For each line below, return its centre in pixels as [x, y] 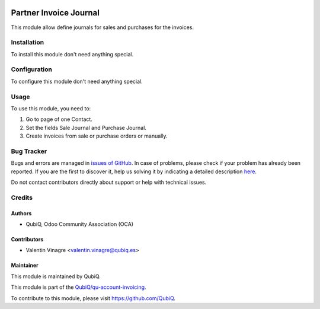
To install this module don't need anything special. [72, 54]
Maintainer [25, 265]
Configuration [32, 69]
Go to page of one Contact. [59, 119]
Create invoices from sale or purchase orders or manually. [97, 136]
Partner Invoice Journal [55, 13]
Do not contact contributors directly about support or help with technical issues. [109, 182]
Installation [28, 43]
